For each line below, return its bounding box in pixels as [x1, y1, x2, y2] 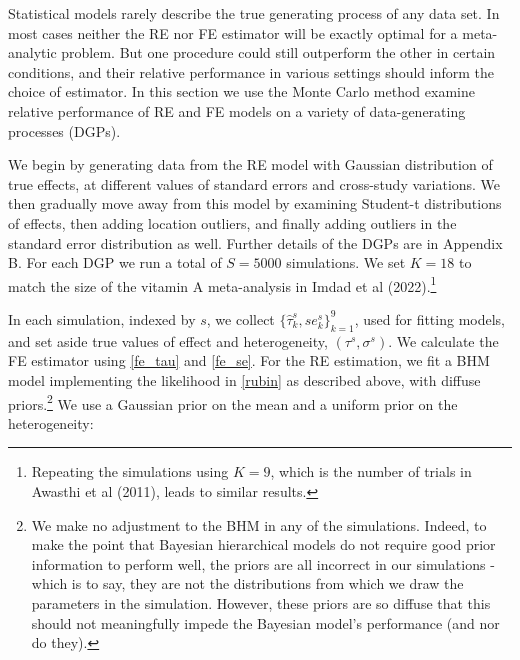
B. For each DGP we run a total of [8, 252, 222, 273]
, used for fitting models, [354, 308, 506, 329]
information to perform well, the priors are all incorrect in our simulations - [31, 553, 495, 574]
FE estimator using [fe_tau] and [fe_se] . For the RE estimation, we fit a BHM [8, 350, 490, 371]
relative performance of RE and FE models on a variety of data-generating [8, 100, 466, 121]
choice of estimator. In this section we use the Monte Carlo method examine [8, 81, 475, 102]
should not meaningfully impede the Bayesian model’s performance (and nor [31, 612, 500, 633]
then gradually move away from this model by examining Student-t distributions [8, 193, 502, 214]
